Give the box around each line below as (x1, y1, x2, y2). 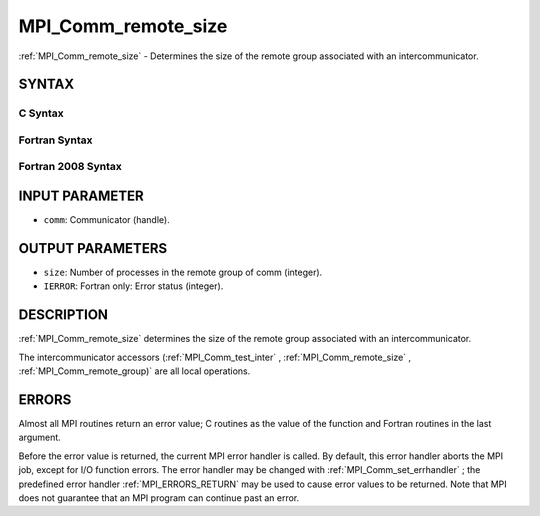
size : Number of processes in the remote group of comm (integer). (43, 266, 323, 279)
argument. (18, 431, 62, 444)
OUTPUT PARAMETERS (18, 240, 168, 257)
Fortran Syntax (18, 133, 93, 147)
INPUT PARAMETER (18, 188, 144, 205)
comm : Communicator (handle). (43, 214, 170, 226)
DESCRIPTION (18, 306, 109, 324)
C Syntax (18, 106, 64, 120)
